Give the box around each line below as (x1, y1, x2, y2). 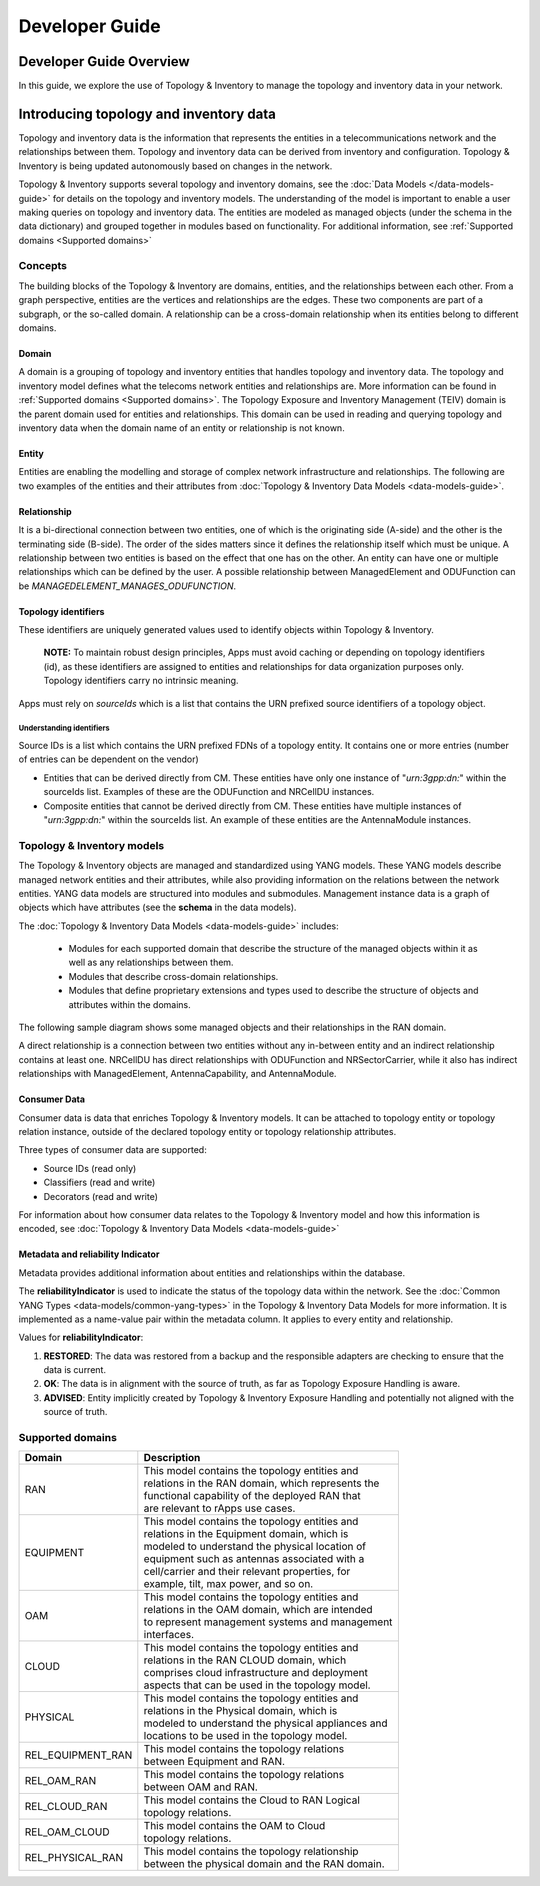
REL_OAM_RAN (24, 1774, 97, 1788)
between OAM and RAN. (143, 1780, 259, 1794)
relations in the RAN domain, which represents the (143, 1476, 380, 1490)
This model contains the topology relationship (143, 1845, 359, 1859)
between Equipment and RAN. (143, 1755, 285, 1769)
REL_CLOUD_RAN (24, 1800, 108, 1814)
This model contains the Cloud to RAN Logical (143, 1793, 360, 1807)
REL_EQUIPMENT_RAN (24, 1748, 133, 1762)
